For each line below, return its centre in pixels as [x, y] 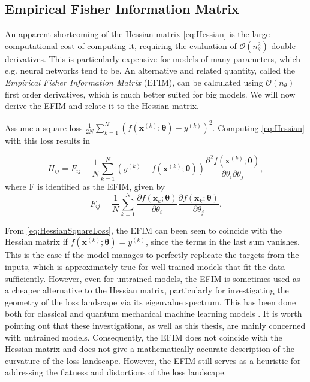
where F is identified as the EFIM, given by [85, 187]
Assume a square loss [44, 127]
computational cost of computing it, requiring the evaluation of [121, 45]
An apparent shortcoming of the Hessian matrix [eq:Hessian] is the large [138, 34]
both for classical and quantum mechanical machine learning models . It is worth [154, 313]
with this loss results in [47, 140]
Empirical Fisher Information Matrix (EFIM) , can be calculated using [134, 82]
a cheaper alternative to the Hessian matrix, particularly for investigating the [147, 290]
